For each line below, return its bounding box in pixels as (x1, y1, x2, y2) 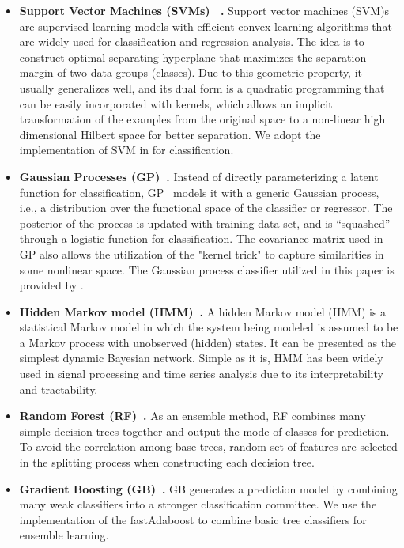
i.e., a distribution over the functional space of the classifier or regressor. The (19, 199, 393, 216)
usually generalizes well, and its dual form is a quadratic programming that (19, 79, 385, 96)
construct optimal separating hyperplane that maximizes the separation (19, 48, 367, 65)
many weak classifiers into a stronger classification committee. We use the (19, 496, 377, 512)
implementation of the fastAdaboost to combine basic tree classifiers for (19, 511, 367, 527)
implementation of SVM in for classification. (19, 142, 234, 158)
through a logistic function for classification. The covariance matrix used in (19, 230, 383, 247)
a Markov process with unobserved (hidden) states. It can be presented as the (19, 334, 397, 350)
